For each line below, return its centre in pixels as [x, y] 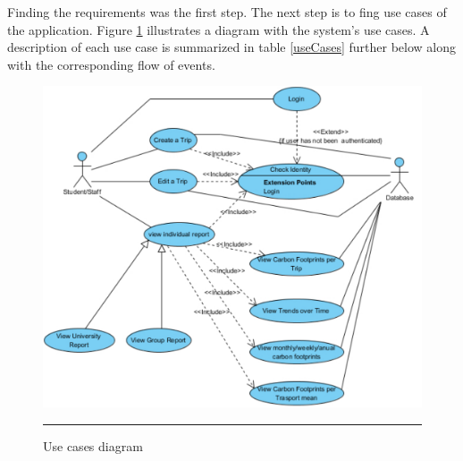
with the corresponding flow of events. [111, 64]
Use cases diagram [93, 445]
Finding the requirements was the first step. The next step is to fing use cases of [227, 12]
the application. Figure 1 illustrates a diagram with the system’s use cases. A [219, 29]
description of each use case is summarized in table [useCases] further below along [232, 47]
